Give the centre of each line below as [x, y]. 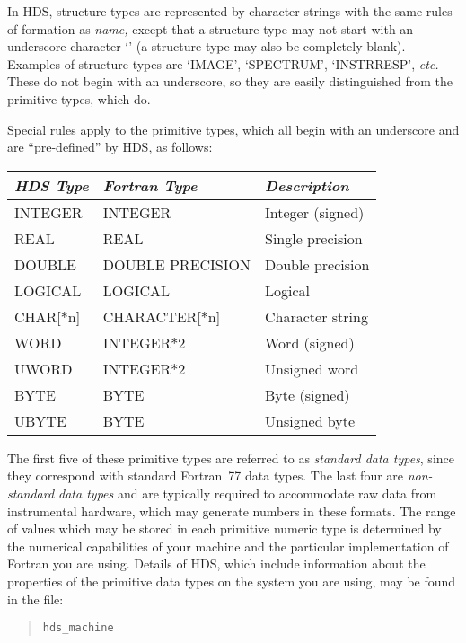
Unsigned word [312, 368]
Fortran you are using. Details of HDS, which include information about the [216, 564]
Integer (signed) [314, 212]
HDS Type [52, 185]
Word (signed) [309, 342]
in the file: [35, 599]
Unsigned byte [310, 420]
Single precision [313, 238]
